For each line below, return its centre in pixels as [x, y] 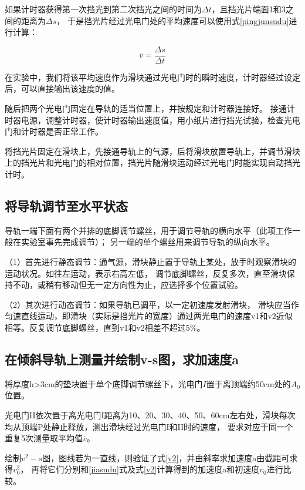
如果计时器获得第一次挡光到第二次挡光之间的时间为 [103, 9]
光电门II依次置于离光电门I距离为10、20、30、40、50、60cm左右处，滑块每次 [150, 415]
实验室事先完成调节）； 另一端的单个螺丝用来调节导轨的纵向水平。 [148, 242]
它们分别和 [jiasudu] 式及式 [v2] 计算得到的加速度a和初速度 [154, 469]
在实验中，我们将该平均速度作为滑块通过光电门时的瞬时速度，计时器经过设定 [152, 77]
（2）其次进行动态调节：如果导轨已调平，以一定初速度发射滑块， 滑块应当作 [152, 304]
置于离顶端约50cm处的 [248, 383]
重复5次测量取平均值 [44, 438]
